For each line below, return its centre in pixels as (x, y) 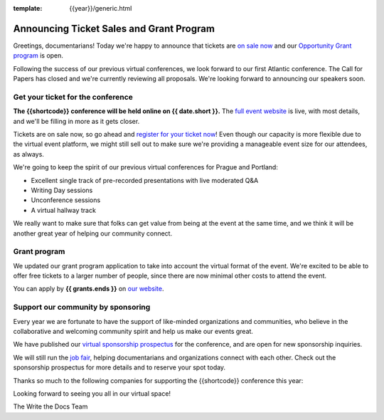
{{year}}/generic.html (101, 8)
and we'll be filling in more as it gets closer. (76, 121)
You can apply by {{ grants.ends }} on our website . (89, 289)
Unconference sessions (66, 200)
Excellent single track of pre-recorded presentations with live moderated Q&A (145, 180)
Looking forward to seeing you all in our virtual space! (92, 393)
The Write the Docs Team (50, 406)
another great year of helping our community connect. (93, 233)
